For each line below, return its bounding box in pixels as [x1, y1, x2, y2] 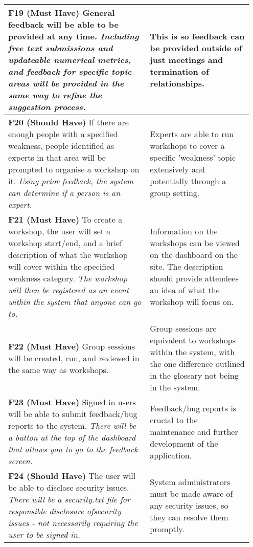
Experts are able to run [150, 128, 234, 140]
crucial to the [150, 413, 198, 426]
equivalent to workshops [150, 334, 236, 346]
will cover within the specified [8, 260, 115, 272]
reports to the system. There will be [8, 420, 136, 431]
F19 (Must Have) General [8, 7, 115, 18]
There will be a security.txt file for [8, 493, 130, 505]
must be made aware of [150, 487, 233, 499]
